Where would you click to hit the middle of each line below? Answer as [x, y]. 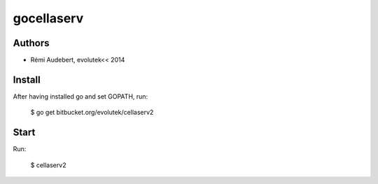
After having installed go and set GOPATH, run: [80, 96]
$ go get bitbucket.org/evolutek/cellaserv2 [92, 113]
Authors [31, 43]
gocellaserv [48, 18]
